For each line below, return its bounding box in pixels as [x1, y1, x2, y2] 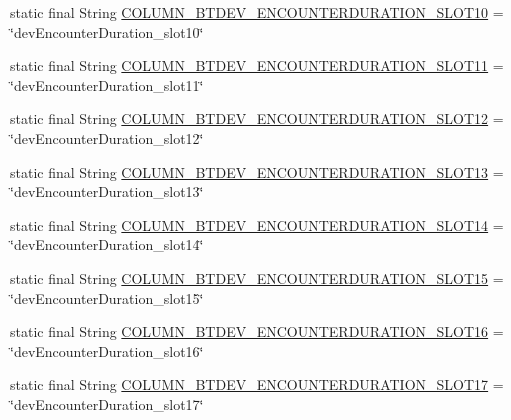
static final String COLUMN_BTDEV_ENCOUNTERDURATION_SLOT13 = [10, 161, 504, 182]
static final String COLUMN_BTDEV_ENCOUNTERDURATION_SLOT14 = [10, 214, 504, 235]
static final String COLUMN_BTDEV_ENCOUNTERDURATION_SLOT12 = [10, 108, 504, 129]
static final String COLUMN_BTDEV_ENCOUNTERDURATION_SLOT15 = [10, 267, 504, 288]
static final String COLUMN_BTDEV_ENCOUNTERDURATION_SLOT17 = [10, 374, 504, 395]
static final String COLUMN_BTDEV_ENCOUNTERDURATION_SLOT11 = [10, 55, 504, 76]
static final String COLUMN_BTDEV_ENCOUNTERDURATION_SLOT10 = [10, 2, 504, 22]
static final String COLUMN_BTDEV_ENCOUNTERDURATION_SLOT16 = [10, 321, 504, 342]
